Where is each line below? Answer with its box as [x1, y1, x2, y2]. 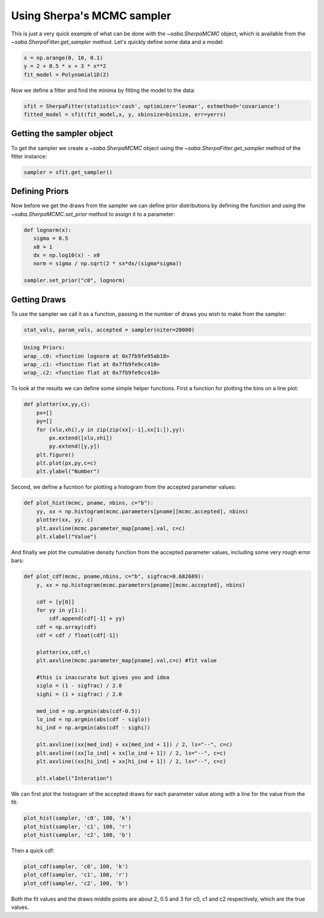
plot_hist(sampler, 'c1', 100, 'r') [23, 823, 132, 830]
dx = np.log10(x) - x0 [33, 252, 100, 258]
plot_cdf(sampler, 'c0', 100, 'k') [23, 863, 128, 870]
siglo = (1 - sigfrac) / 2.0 [36, 682, 122, 689]
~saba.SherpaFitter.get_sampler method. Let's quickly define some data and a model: [11, 38, 224, 45]
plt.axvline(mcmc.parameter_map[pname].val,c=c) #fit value [36, 657, 217, 664]
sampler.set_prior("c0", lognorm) [23, 277, 125, 284]
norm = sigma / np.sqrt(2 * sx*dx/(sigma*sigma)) [33, 260, 182, 267]
